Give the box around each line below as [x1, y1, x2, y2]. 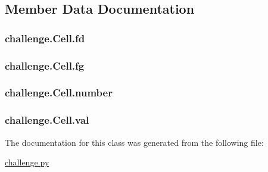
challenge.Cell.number [5, 85, 113, 100]
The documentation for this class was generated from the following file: [5, 136, 264, 148]
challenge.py [5, 156, 49, 168]
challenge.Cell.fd [5, 30, 85, 45]
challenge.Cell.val [5, 112, 89, 127]
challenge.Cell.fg [5, 58, 85, 73]
